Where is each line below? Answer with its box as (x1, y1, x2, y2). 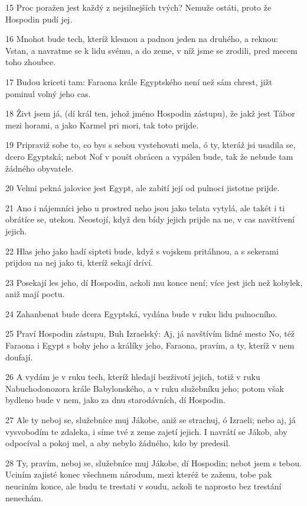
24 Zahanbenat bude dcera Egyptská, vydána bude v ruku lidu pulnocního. (5, 307, 277, 320)
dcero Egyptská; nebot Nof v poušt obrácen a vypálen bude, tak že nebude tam (5, 150, 293, 162)
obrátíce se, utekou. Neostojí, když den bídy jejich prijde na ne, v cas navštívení (5, 213, 295, 225)
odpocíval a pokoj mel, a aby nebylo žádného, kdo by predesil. (5, 437, 231, 449)
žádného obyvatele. (5, 162, 74, 174)
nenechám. (5, 491, 44, 504)
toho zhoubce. (5, 56, 56, 68)
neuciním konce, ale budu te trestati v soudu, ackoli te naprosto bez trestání (5, 480, 282, 492)
